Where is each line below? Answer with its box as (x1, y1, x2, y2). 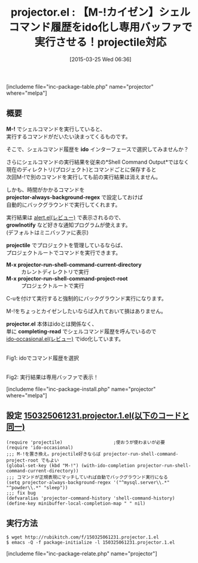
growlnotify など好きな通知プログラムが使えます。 (6, 221, 131, 228)
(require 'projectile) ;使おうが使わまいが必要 (6, 439, 166, 445)
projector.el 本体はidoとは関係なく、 (6, 320, 98, 327)
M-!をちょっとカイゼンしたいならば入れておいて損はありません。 (6, 307, 166, 315)
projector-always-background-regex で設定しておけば (6, 193, 144, 201)
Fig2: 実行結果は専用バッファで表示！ (6, 373, 99, 381)
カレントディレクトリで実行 (21, 268, 90, 275)
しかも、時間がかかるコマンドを (6, 186, 85, 193)
